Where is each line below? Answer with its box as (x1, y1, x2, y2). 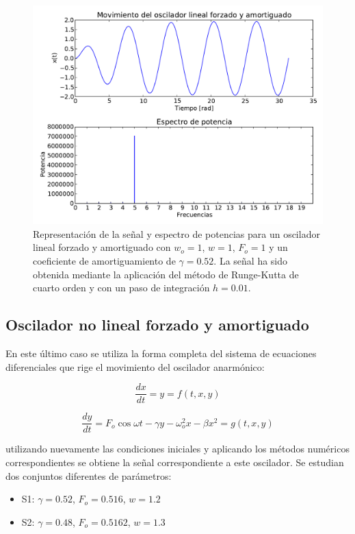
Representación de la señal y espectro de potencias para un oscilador (33, 226, 320, 241)
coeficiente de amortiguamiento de (33, 254, 176, 268)
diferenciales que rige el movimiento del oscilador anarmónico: (5, 359, 265, 374)
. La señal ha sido (213, 254, 288, 268)
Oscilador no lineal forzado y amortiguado (5, 314, 309, 335)
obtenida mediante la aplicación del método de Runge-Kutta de (33, 267, 299, 281)
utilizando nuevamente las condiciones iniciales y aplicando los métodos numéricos (5, 441, 350, 456)
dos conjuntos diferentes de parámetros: (5, 468, 172, 483)
